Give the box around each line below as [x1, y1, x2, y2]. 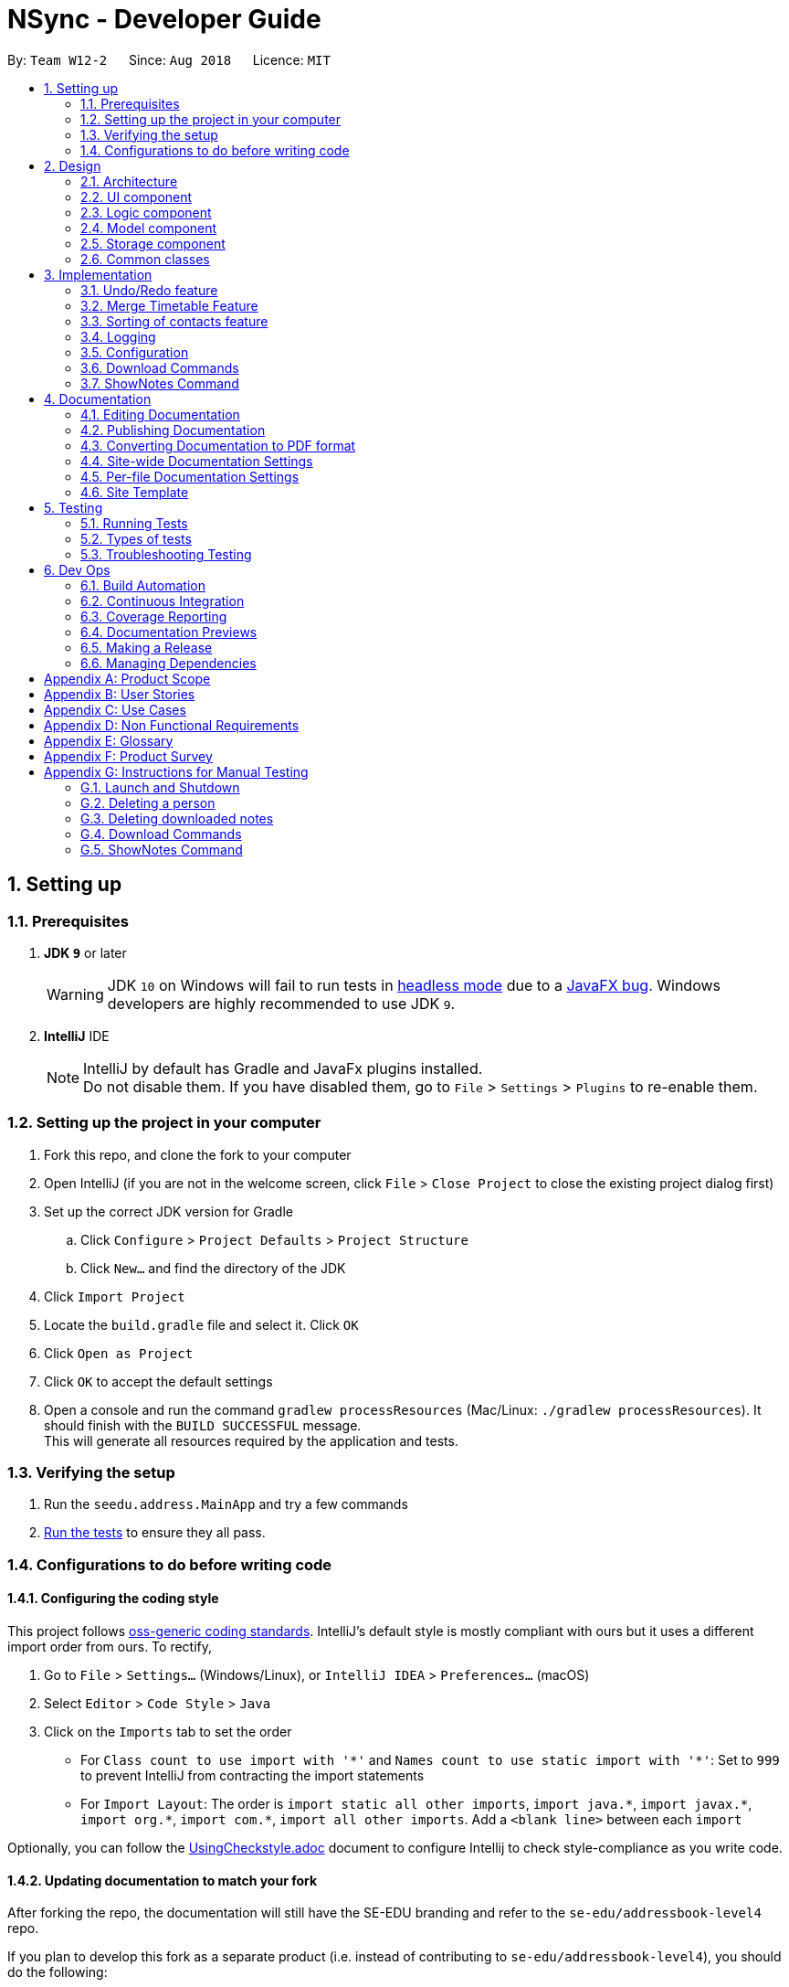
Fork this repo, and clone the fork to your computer [44, 1146, 352, 1163]
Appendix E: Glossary [44, 732, 174, 749]
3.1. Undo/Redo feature [80, 282, 218, 298]
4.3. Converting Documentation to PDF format [80, 437, 356, 453]
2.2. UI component [80, 188, 193, 205]
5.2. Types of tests [80, 530, 192, 547]
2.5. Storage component [80, 235, 226, 251]
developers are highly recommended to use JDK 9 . [107, 993, 456, 1013]
